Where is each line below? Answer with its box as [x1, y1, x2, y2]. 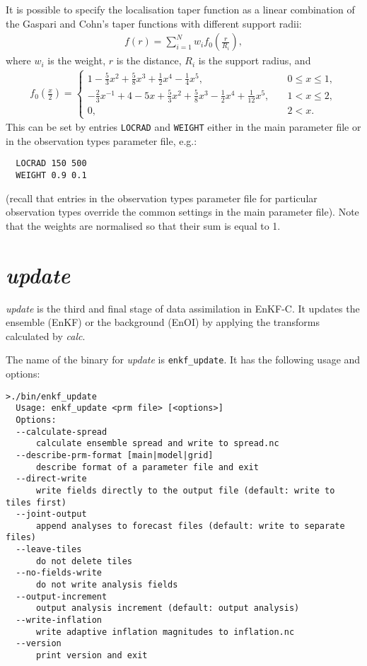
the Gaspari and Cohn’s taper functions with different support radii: [6, 16, 302, 30]
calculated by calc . [6, 328, 86, 343]
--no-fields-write [16, 568, 103, 578]
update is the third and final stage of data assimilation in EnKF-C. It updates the [6, 300, 360, 315]
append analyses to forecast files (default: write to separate [35, 520, 345, 531]
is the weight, [47, 53, 106, 68]
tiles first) [6, 497, 66, 508]
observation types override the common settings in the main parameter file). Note [6, 204, 359, 219]
